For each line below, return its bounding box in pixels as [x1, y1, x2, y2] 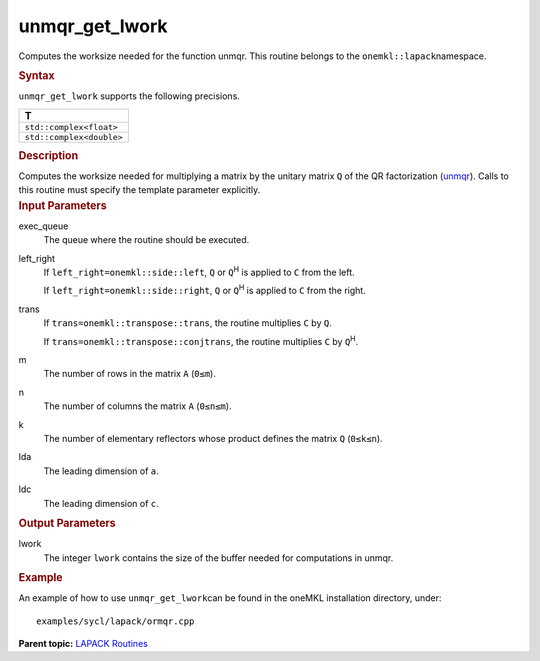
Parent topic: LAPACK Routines [18, 638, 149, 650]
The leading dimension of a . [43, 465, 159, 477]
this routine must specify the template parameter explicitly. [18, 184, 261, 196]
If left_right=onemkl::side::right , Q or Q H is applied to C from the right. [43, 283, 367, 297]
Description [18, 148, 79, 162]
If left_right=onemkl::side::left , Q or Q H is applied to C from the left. [43, 265, 355, 279]
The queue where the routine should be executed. [43, 234, 250, 246]
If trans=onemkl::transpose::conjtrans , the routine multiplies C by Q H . [43, 333, 359, 347]
